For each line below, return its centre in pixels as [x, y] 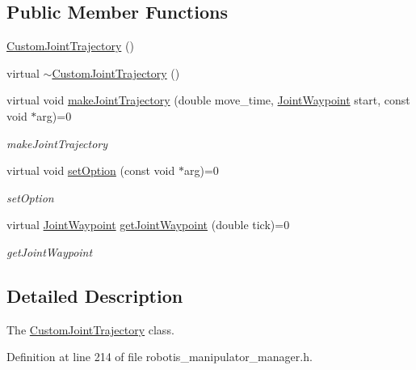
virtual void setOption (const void [91, 170]
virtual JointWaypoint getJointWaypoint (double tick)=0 [148, 225]
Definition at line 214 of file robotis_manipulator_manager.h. [160, 357]
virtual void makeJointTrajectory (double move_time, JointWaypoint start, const [208, 100]
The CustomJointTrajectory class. [90, 329]
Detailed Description [95, 295]
